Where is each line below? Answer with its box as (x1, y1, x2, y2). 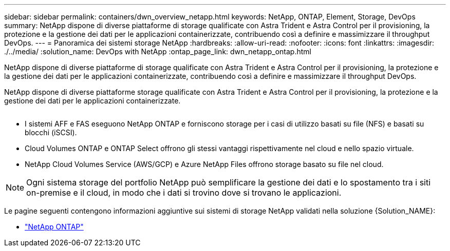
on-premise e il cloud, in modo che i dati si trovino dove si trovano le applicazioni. (26, 187, 342, 198)
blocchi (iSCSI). (25, 128, 77, 137)
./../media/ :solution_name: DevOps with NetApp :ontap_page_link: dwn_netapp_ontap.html (4, 47, 311, 56)
